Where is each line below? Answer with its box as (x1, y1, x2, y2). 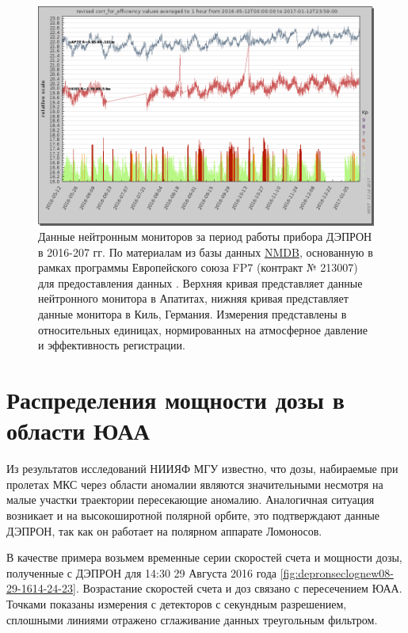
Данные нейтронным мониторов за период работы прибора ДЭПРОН (38, 228, 372, 245)
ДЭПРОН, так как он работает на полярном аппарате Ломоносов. (6, 522, 322, 539)
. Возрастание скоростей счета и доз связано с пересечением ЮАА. (75, 580, 402, 597)
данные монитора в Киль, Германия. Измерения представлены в (38, 306, 347, 322)
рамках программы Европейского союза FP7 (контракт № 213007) (38, 259, 358, 276)
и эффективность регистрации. (38, 337, 185, 353)
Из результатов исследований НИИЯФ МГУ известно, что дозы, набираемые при (6, 460, 398, 477)
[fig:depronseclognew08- (280, 564, 394, 581)
